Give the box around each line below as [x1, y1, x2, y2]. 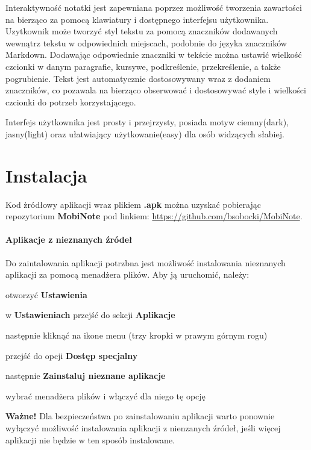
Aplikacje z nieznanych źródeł [5, 233, 133, 246]
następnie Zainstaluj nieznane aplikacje [5, 369, 166, 382]
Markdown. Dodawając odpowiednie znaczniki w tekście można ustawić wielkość [5, 48, 302, 61]
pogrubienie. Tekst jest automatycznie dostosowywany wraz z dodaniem [5, 72, 271, 84]
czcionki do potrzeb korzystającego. [5, 95, 136, 108]
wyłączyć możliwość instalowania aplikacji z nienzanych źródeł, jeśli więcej [5, 421, 281, 434]
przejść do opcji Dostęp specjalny [5, 349, 138, 361]
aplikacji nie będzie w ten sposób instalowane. [5, 433, 175, 446]
